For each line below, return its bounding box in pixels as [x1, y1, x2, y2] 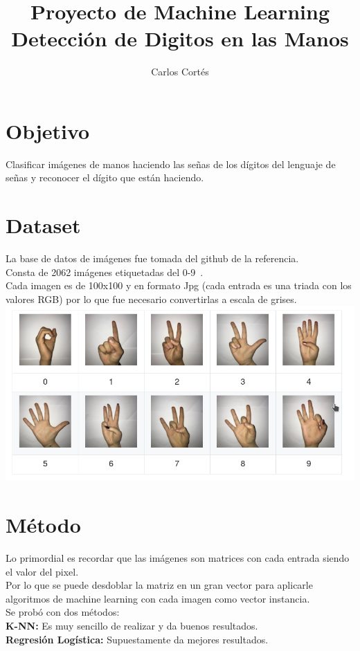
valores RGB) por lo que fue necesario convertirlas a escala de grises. [6, 291, 297, 306]
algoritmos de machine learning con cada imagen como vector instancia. [6, 591, 310, 605]
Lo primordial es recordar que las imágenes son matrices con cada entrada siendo [6, 551, 350, 565]
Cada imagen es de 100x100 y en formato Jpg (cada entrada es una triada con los [6, 278, 352, 293]
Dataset [6, 211, 81, 239]
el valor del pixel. [6, 564, 79, 578]
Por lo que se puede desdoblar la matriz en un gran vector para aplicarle [6, 578, 313, 592]
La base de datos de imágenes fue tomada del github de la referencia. [6, 251, 299, 266]
